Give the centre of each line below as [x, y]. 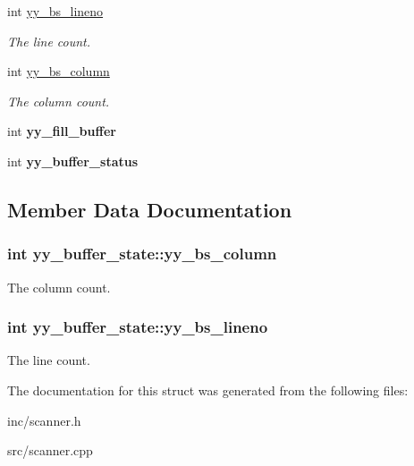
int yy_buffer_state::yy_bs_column [142, 254]
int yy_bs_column [59, 71]
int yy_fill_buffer [62, 131]
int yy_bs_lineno [55, 11]
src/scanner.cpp [50, 450]
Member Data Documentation [150, 209]
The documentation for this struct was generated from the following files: [208, 390]
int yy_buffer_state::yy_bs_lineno [138, 327]
